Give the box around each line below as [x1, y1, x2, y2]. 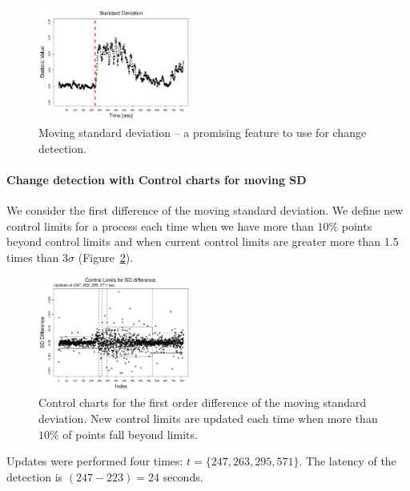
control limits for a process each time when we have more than [6, 217, 314, 234]
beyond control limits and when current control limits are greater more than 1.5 [6, 233, 399, 250]
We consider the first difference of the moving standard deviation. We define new [6, 202, 404, 219]
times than [6, 248, 59, 265]
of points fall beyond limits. [62, 425, 198, 442]
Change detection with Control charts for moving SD [6, 171, 307, 187]
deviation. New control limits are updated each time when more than [38, 410, 378, 427]
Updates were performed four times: [6, 453, 183, 469]
